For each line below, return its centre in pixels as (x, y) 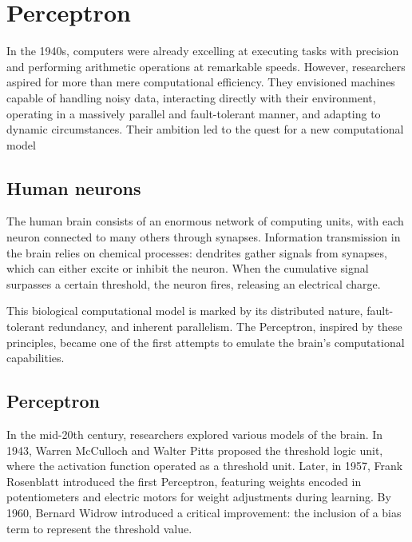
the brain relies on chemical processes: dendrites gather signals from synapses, (197, 252)
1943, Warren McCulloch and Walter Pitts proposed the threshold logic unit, (195, 450)
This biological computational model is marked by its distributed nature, (185, 311)
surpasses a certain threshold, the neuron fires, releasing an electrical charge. (194, 283)
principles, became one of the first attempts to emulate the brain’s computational (206, 342)
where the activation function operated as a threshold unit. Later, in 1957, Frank (205, 466)
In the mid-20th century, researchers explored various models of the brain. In (195, 434)
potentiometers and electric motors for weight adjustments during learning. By (199, 497)
